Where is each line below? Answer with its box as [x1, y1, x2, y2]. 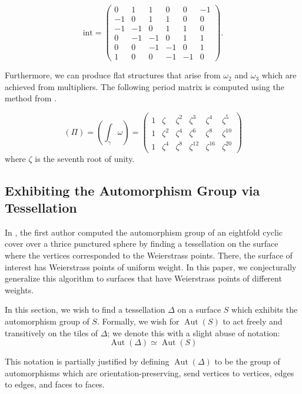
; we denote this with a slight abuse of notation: [107, 326, 280, 339]
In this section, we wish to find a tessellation [5, 303, 165, 316]
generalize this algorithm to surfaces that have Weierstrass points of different [5, 272, 282, 284]
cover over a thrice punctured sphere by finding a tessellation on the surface [5, 237, 278, 250]
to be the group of [214, 355, 280, 367]
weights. [5, 283, 34, 296]
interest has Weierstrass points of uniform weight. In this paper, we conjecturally [5, 260, 297, 273]
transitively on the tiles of [5, 326, 98, 339]
